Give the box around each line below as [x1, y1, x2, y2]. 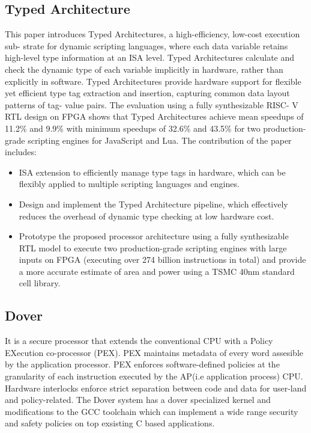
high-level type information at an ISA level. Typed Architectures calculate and [5, 51, 295, 64]
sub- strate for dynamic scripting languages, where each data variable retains [5, 39, 288, 52]
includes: [5, 146, 37, 158]
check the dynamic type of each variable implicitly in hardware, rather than [5, 63, 283, 75]
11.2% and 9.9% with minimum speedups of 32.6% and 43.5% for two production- [5, 121, 306, 134]
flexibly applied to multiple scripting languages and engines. [19, 177, 240, 190]
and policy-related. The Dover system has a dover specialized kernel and [5, 393, 271, 406]
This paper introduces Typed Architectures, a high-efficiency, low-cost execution [5, 28, 300, 40]
